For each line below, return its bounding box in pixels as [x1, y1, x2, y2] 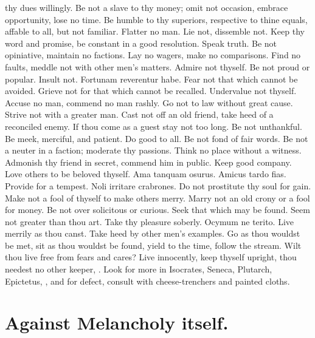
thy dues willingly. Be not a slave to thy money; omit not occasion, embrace [5, 1, 288, 13]
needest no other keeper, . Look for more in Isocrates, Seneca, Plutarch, [5, 263, 272, 275]
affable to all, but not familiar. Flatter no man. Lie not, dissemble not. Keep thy [5, 25, 305, 38]
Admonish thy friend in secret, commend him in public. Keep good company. [5, 155, 292, 168]
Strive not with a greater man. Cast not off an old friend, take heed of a [5, 108, 274, 121]
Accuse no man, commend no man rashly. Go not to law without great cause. [5, 96, 293, 109]
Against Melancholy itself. [5, 310, 229, 335]
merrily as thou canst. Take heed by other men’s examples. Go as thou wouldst [5, 227, 300, 240]
